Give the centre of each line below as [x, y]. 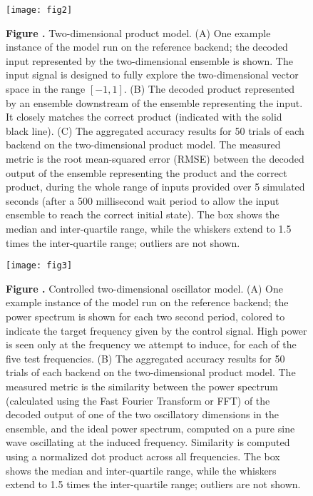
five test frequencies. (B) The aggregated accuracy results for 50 [145, 358]
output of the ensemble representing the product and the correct [147, 172]
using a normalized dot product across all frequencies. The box [143, 456]
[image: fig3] [39, 266]
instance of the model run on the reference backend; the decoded [147, 47]
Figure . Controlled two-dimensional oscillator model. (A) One [144, 288]
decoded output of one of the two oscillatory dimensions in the [142, 414]
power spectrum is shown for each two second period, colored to [145, 316]
